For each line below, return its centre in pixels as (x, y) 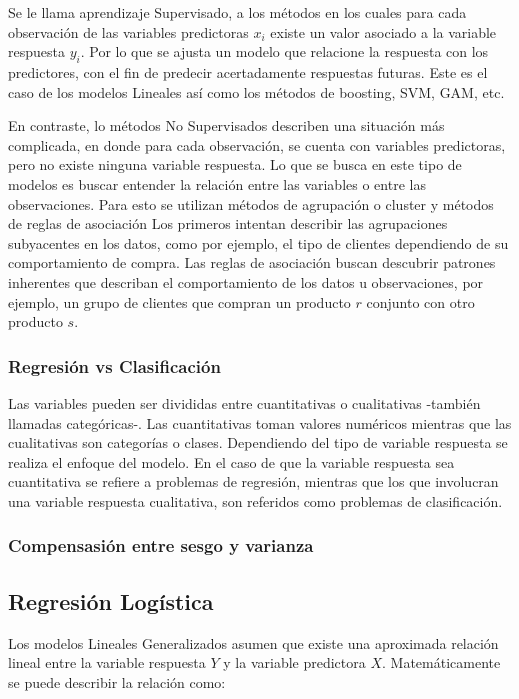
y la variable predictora (294, 662)
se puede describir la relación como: (117, 681)
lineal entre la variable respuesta (107, 662)
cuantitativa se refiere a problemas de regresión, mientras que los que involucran (253, 481)
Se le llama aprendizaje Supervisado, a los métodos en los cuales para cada (237, 12)
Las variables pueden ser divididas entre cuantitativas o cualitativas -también (244, 402)
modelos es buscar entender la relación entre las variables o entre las (217, 183)
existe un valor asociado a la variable (383, 31)
